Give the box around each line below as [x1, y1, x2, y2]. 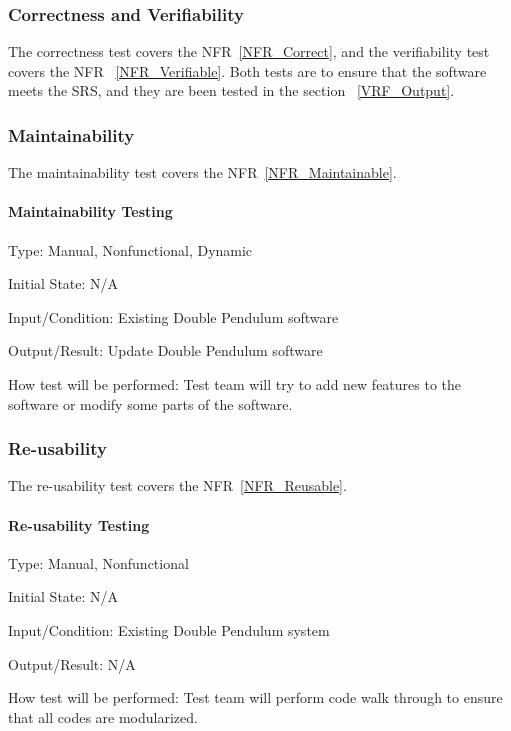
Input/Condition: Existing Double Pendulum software [8, 306, 339, 327]
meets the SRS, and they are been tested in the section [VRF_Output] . [8, 80, 455, 101]
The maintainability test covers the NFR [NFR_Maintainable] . [8, 162, 397, 183]
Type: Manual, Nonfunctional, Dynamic [8, 239, 253, 260]
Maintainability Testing [8, 201, 173, 222]
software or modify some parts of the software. [8, 393, 293, 414]
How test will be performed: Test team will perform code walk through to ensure [8, 687, 503, 708]
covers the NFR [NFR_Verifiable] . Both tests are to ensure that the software [8, 60, 487, 81]
